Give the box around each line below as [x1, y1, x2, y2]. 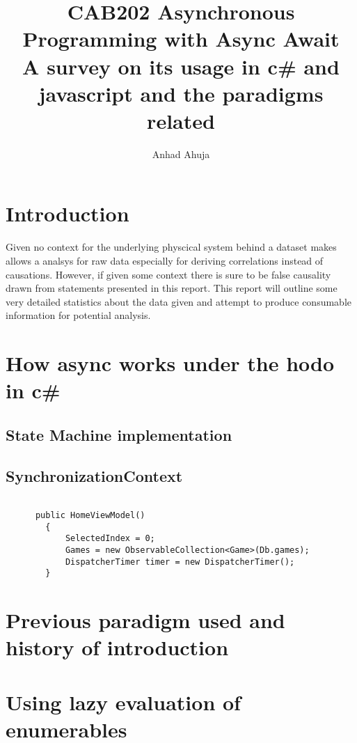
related [147, 106, 215, 134]
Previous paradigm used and [6, 606, 285, 634]
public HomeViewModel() [35, 510, 145, 521]
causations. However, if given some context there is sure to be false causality [6, 267, 331, 281]
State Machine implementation [6, 423, 232, 445]
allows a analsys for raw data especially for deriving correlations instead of [6, 253, 324, 267]
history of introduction [6, 633, 229, 662]
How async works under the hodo [6, 349, 335, 377]
